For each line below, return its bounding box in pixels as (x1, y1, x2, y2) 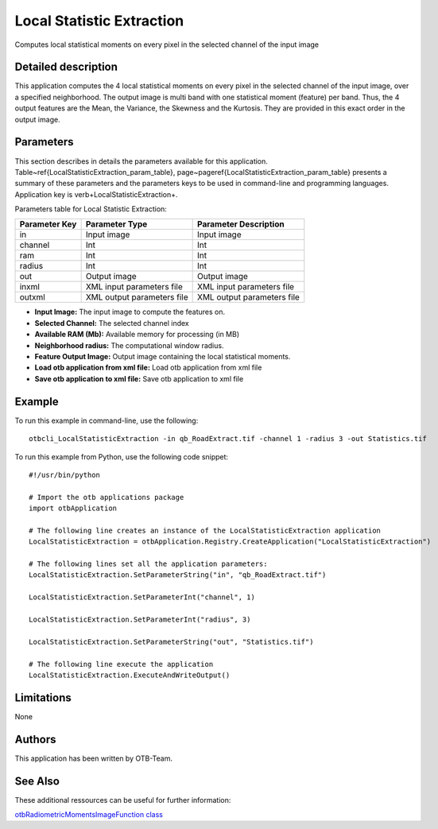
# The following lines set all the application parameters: (29, 560, 268, 568)
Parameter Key (19, 219, 77, 230)
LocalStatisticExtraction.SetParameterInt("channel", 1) (29, 593, 256, 602)
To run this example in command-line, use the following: (14, 416, 199, 425)
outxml (19, 292, 45, 303)
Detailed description (14, 60, 118, 74)
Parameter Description (197, 219, 285, 230)
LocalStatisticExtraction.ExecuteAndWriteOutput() (29, 670, 231, 680)
